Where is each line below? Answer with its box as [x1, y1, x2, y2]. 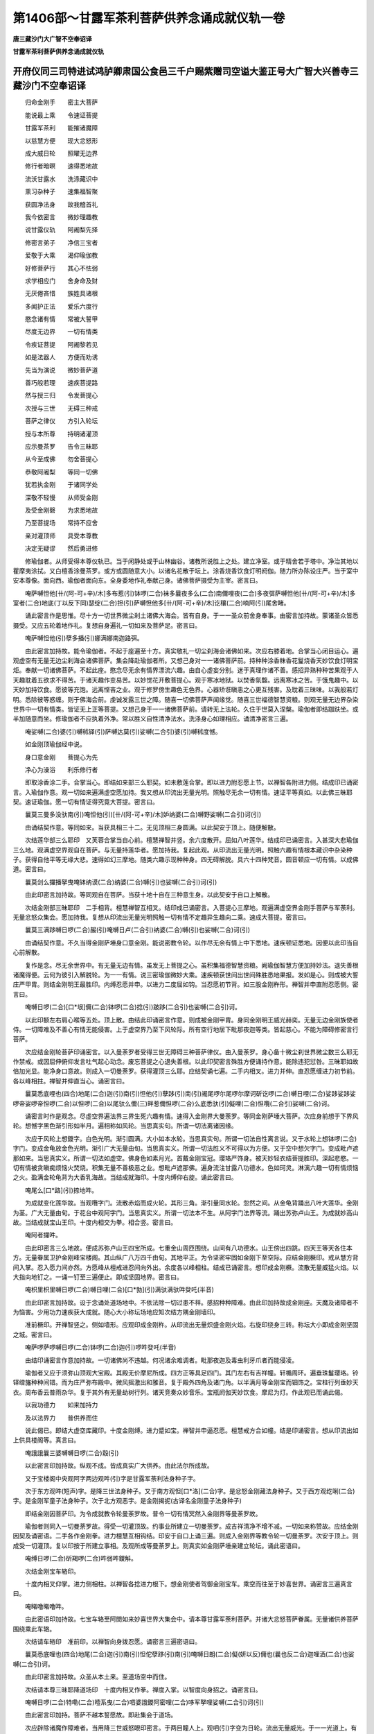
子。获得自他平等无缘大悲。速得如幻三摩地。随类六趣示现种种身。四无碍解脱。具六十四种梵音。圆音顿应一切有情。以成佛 [12, 855, 359, 864]
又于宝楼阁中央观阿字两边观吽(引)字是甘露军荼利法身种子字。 [24, 1474, 200, 1482]
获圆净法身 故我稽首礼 [24, 200, 98, 208]
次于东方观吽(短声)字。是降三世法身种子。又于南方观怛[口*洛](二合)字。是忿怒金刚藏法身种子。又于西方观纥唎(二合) [24, 1486, 355, 1495]
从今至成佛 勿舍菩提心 [24, 455, 98, 463]
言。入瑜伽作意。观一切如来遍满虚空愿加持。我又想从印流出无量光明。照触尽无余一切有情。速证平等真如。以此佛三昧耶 [12, 788, 353, 796]
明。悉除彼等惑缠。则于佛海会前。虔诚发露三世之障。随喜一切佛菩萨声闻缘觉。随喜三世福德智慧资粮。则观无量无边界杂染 [12, 695, 359, 703]
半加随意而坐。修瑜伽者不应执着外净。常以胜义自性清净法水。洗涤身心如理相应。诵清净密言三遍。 [12, 714, 292, 723]
